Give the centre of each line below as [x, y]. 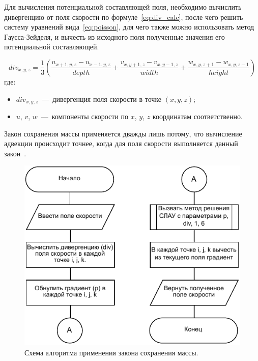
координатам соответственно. [197, 116]
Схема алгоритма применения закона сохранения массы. [111, 352]
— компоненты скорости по [84, 116]
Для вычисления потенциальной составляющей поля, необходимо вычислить [123, 7]
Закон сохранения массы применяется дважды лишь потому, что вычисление [123, 133]
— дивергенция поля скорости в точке [102, 99]
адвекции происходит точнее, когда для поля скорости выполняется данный [121, 143]
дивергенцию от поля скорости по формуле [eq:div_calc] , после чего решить [124, 17]
